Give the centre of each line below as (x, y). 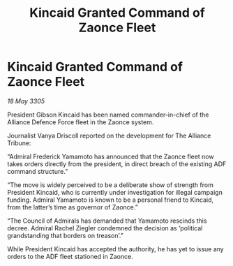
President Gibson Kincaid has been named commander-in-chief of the (108, 114)
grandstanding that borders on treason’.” (65, 235)
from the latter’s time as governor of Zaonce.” (73, 207)
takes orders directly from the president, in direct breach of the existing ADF (117, 164)
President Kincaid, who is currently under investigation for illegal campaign (115, 192)
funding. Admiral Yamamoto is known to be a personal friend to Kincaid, (111, 200)
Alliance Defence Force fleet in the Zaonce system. (81, 122)
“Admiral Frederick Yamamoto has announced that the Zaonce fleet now (111, 156)
